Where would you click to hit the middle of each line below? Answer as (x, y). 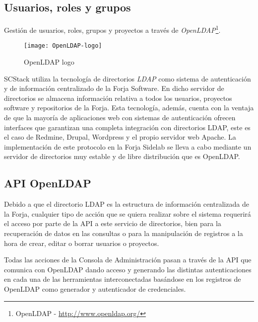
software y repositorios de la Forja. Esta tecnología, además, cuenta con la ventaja (129, 108)
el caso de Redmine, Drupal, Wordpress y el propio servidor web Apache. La (120, 137)
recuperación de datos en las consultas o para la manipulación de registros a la (124, 233)
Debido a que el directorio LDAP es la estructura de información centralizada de (127, 204)
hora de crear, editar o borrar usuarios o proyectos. (82, 243)
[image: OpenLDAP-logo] (63, 46)
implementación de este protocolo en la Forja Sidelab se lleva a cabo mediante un (128, 146)
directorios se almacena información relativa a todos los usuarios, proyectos (118, 98)
